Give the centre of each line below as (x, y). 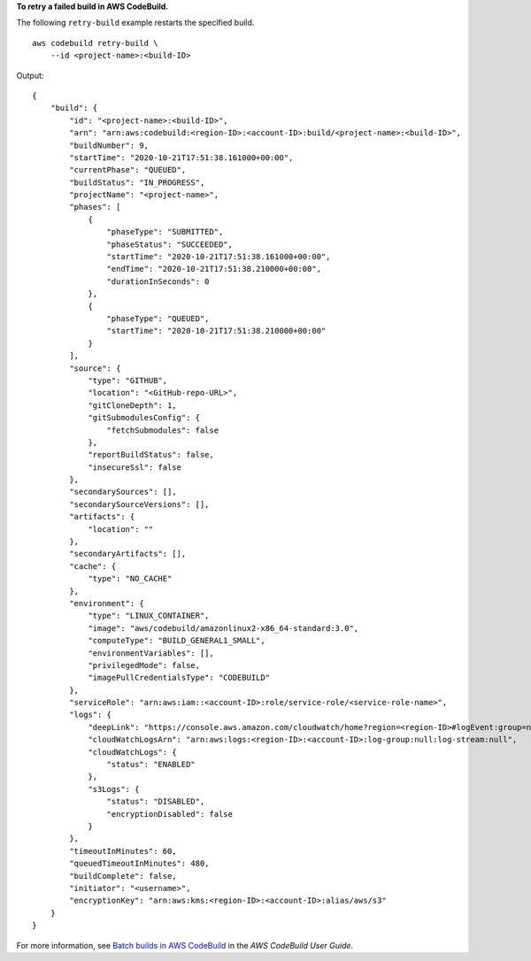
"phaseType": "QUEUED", (158, 318)
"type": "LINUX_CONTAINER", (149, 616)
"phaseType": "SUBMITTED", (165, 232)
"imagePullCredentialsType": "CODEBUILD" (179, 678)
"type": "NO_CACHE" (130, 579)
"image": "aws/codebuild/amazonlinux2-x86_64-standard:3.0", (223, 628)
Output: (30, 75)
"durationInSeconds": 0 (158, 281)
